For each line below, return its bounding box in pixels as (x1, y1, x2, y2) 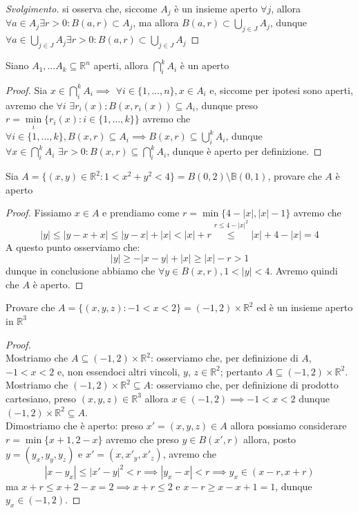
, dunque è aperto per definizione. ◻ (167, 144, 322, 158)
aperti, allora (93, 58, 149, 73)
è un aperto (180, 58, 229, 73)
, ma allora (133, 15, 179, 30)
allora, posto (243, 431, 296, 446)
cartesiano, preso (6, 391, 77, 405)
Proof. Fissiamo (6, 205, 72, 220)
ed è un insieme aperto (256, 300, 353, 315)
